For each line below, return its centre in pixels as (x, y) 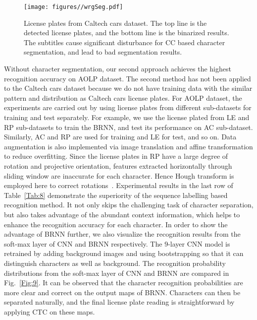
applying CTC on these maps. (50, 311)
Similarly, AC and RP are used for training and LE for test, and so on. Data (120, 137)
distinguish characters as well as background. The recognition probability (115, 263)
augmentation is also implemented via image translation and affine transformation (128, 146)
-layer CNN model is (199, 243)
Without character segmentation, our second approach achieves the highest (118, 69)
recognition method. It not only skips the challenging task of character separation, (129, 205)
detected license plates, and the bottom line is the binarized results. (127, 32)
